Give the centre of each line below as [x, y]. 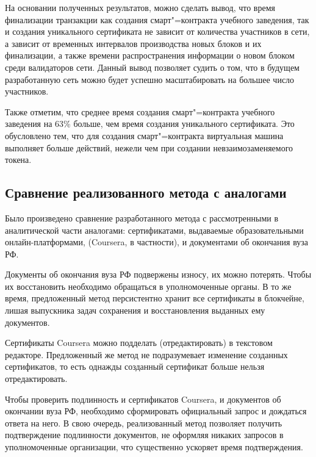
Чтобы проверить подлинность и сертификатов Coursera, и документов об [143, 399]
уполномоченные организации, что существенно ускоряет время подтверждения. [154, 447]
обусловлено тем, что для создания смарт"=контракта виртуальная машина [144, 135]
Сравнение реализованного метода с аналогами [146, 193]
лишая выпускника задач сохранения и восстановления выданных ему [135, 310]
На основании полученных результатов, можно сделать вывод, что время [140, 7]
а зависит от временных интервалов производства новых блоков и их [133, 43]
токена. [18, 160]
